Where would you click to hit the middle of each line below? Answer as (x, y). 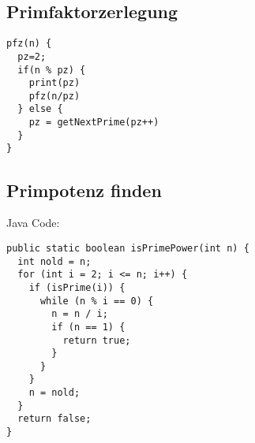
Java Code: (33, 223)
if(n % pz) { (52, 70)
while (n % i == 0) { (97, 301)
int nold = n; (54, 261)
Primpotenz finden (84, 190)
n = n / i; (80, 314)
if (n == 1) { (88, 327)
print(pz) (54, 83)
